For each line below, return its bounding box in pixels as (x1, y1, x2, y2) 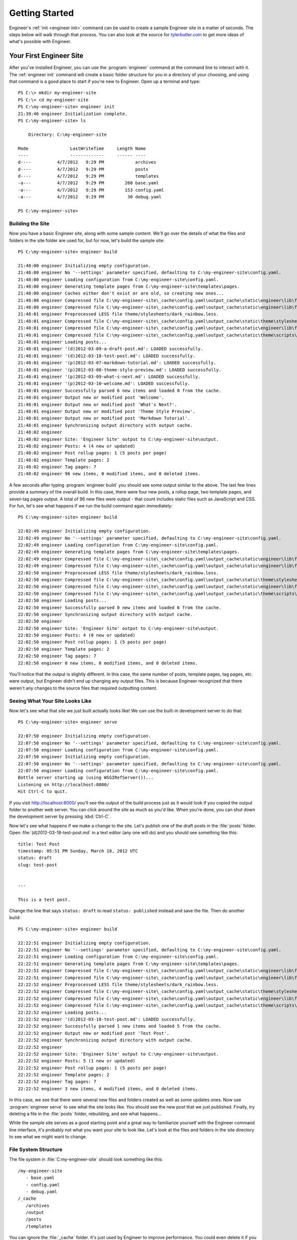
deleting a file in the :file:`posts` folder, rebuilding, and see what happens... (9, 1111, 162, 1117)
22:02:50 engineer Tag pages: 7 (18, 653, 97, 659)
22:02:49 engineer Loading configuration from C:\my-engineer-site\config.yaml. (18, 542, 219, 548)
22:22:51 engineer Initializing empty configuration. (18, 940, 151, 946)
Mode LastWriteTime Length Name (18, 145, 146, 151)
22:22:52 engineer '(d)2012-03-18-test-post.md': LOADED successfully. (18, 1016, 196, 1022)
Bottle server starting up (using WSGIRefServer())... (18, 775, 154, 781)
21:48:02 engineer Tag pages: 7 (18, 464, 97, 470)
